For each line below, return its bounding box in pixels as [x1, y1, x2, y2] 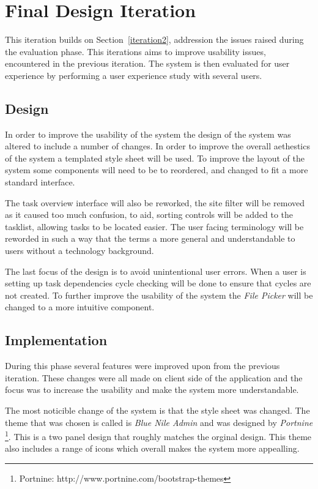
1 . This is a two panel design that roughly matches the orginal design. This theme [5, 428, 312, 442]
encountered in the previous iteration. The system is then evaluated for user [5, 57, 290, 70]
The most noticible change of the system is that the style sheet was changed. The [5, 404, 310, 416]
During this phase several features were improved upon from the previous [5, 359, 280, 372]
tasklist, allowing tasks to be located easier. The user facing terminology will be [5, 220, 304, 233]
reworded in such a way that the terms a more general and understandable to [5, 232, 295, 245]
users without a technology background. [5, 244, 154, 257]
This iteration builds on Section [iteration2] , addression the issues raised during [5, 33, 304, 46]
